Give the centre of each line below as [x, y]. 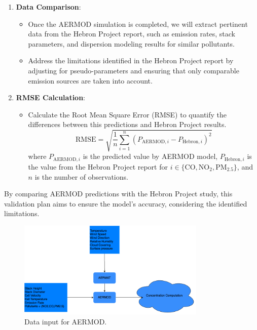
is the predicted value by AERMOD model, [150, 156]
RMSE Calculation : [51, 97]
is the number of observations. [81, 176]
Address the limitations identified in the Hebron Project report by [131, 60]
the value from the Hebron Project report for [98, 166]
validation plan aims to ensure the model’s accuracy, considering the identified [126, 203]
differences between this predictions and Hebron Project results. [127, 124]
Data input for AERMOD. [66, 321]
